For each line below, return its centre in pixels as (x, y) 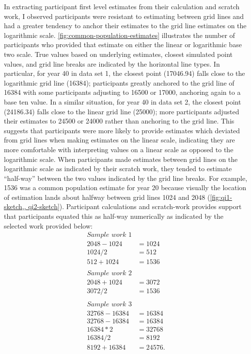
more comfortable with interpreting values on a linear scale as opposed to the (119, 149)
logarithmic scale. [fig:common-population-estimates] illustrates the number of (119, 35)
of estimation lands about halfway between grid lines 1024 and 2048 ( (107, 197)
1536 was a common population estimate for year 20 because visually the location (125, 187)
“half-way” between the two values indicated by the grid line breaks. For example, (126, 178)
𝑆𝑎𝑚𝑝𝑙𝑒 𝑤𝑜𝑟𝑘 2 (109, 274)
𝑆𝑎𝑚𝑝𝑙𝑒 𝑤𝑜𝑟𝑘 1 (109, 235)
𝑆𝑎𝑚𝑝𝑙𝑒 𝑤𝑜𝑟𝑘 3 (109, 304)
